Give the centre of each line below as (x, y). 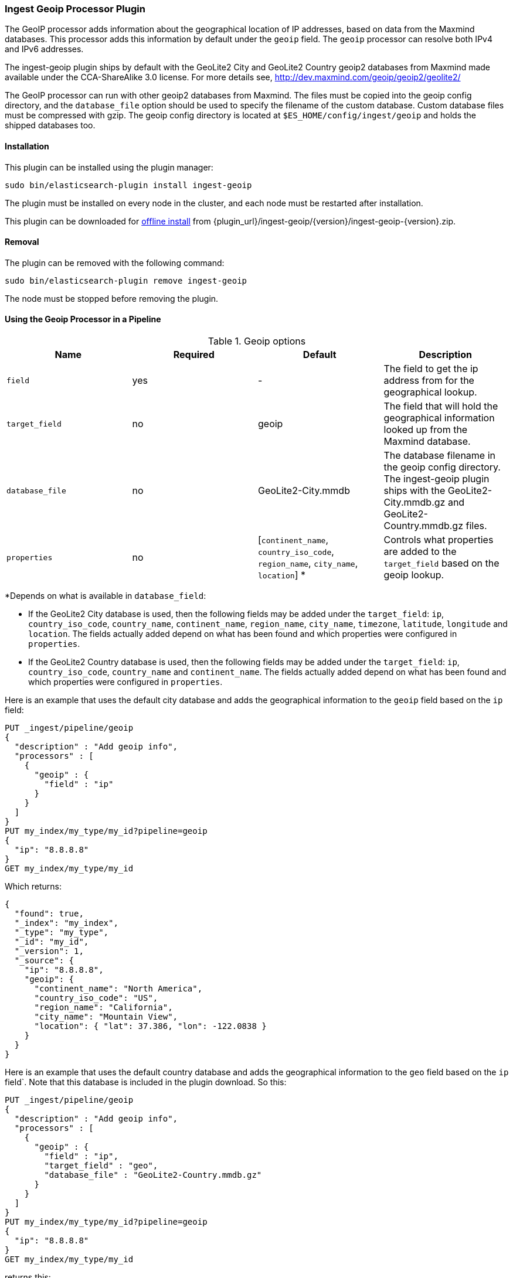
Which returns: (33, 887)
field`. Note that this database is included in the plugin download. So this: (146, 1082)
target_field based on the (441, 563)
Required (194, 355)
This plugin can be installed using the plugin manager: (109, 167)
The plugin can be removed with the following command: (115, 263)
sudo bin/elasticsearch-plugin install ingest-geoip (128, 185)
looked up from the (426, 430)
